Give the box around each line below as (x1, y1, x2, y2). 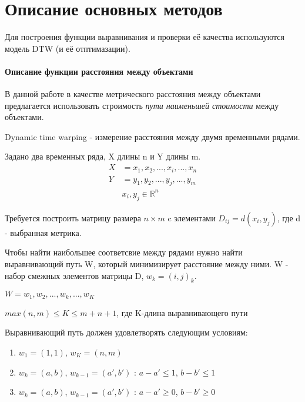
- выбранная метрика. (5, 226, 82, 238)
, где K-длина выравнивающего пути (116, 306, 248, 318)
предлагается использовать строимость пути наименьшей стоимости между (5, 99, 279, 111)
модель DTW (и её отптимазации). (5, 42, 130, 54)
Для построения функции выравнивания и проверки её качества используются (5, 31, 284, 43)
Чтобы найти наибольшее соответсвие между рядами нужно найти (5, 246, 243, 258)
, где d (277, 211, 301, 224)
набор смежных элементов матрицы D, (5, 269, 144, 281)
